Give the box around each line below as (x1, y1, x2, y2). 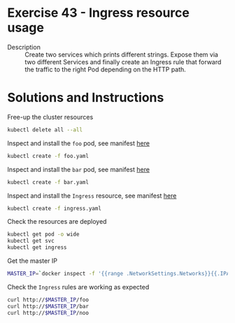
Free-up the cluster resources (7, 113, 94, 121)
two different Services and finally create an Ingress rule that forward (24, 57, 222, 66)
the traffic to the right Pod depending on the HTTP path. (24, 65, 187, 73)
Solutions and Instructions (7, 89, 164, 106)
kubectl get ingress (7, 244, 68, 251)
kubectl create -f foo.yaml (7, 152, 90, 159)
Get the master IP (7, 257, 58, 265)
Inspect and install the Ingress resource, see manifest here (7, 191, 177, 200)
